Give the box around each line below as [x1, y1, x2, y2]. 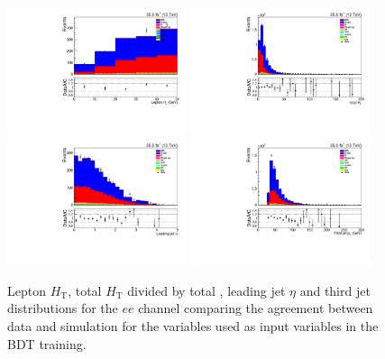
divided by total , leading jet [127, 281, 286, 299]
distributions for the [7, 299, 118, 318]
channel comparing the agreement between [138, 299, 373, 318]
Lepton [7, 281, 46, 299]
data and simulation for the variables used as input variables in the [7, 317, 379, 336]
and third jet [299, 281, 371, 299]
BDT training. [7, 334, 87, 353]
